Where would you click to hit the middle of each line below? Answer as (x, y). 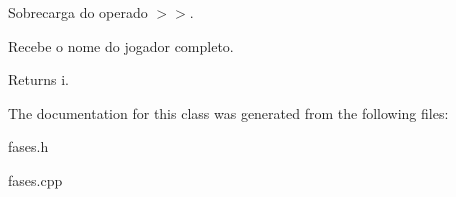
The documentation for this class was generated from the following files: (228, 112)
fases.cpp (35, 179)
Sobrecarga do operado (78, 12)
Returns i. (38, 79)
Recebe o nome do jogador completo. (121, 45)
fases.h (28, 146)
